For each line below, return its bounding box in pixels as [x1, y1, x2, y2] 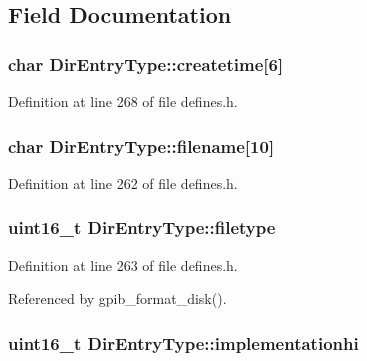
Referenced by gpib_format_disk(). [8, 288, 227, 309]
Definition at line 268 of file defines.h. [8, 91, 238, 111]
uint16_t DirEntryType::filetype [8, 215, 276, 240]
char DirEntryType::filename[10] [8, 133, 275, 158]
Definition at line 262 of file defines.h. [8, 172, 238, 193]
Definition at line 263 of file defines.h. [8, 254, 238, 275]
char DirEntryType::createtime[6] [8, 51, 284, 76]
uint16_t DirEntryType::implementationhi [8, 330, 359, 355]
